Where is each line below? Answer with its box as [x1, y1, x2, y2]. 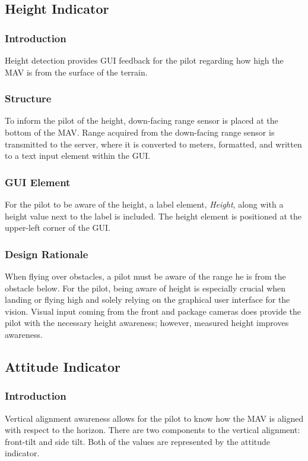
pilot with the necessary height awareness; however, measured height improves [5, 316, 289, 329]
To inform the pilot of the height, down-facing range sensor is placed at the [5, 114, 278, 127]
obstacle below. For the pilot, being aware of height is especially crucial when [5, 281, 286, 294]
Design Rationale [5, 246, 88, 261]
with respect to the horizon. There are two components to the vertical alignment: [5, 424, 300, 436]
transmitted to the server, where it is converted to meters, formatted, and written [5, 137, 302, 150]
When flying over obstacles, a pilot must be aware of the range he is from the [5, 270, 286, 282]
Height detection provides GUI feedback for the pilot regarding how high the [5, 54, 284, 66]
